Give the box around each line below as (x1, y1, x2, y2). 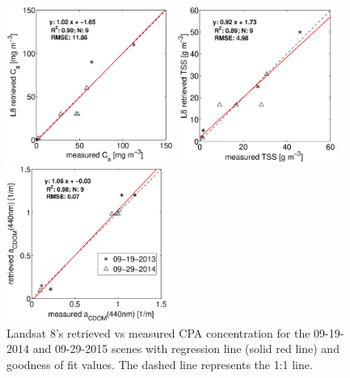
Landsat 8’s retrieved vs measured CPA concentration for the (6, 324, 310, 341)
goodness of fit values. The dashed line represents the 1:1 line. (6, 355, 313, 372)
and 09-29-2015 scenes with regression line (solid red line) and (32, 340, 339, 357)
